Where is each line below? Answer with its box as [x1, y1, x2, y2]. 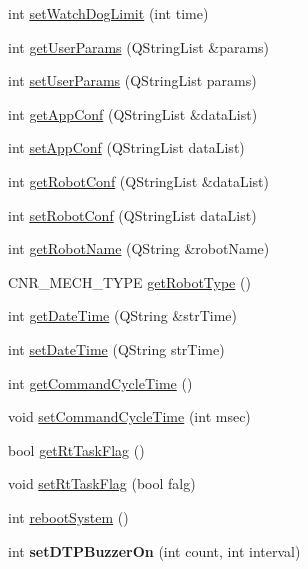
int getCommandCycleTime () [8, 372, 193, 393]
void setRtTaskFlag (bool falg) [8, 473, 196, 494]
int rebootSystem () [8, 506, 129, 527]
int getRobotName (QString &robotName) [8, 238, 270, 259]
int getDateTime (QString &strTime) [8, 305, 238, 326]
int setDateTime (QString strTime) [8, 338, 225, 359]
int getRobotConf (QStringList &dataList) [8, 170, 270, 191]
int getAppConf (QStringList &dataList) [8, 103, 258, 124]
